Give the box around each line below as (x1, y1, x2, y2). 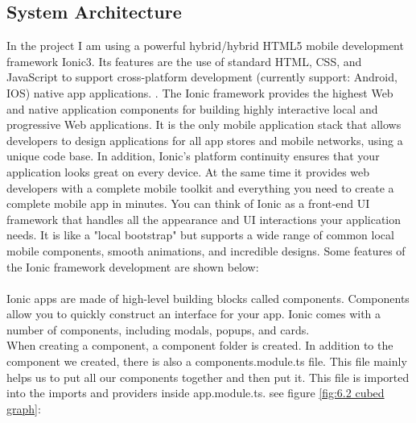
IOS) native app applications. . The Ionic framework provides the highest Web (6, 84, 393, 101)
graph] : (6, 400, 41, 417)
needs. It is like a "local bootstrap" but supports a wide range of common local (6, 226, 394, 243)
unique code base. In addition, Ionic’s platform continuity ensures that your (6, 147, 380, 164)
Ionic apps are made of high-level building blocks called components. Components (6, 289, 410, 306)
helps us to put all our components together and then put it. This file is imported (6, 368, 410, 385)
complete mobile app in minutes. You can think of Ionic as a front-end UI (6, 195, 370, 212)
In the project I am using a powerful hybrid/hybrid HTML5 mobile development (6, 37, 404, 54)
